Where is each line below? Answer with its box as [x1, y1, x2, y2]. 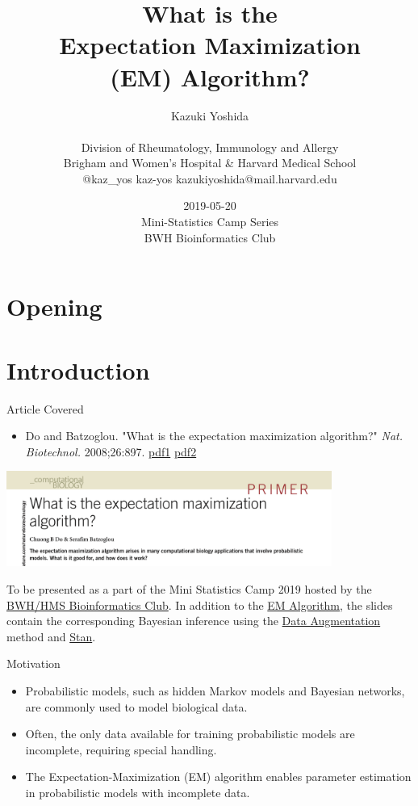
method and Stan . [6, 628, 96, 644]
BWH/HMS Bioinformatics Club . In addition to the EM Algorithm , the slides [6, 596, 393, 613]
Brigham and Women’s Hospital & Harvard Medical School [63, 154, 357, 171]
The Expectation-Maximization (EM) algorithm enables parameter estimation [25, 768, 412, 785]
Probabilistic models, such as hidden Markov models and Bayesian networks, [25, 682, 405, 699]
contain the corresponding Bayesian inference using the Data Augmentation [6, 612, 381, 629]
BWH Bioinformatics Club [144, 229, 276, 246]
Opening [6, 290, 102, 323]
